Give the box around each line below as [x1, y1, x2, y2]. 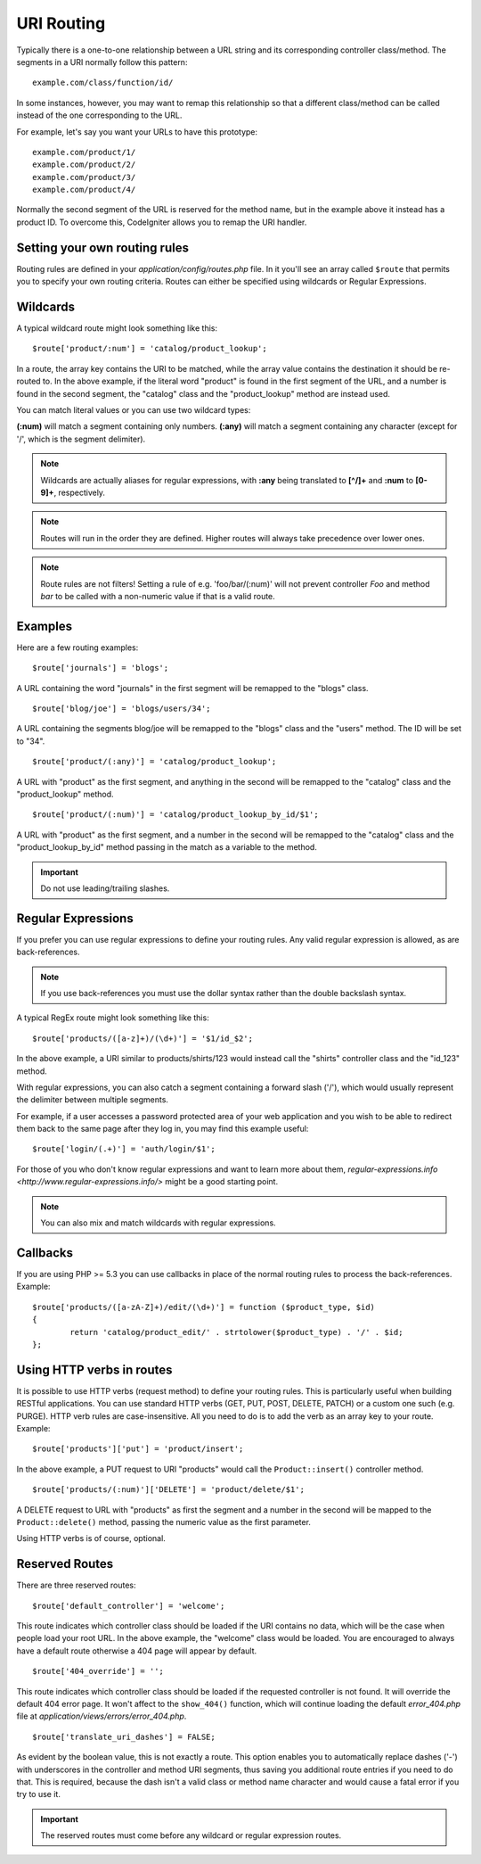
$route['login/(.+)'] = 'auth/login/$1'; [32, 1144, 216, 1154]
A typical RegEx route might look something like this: [16, 1012, 209, 1023]
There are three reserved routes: [16, 1579, 137, 1591]
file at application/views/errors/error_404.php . [16, 1711, 187, 1721]
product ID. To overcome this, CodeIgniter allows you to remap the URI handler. [16, 217, 307, 227]
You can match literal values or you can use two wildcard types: [16, 405, 251, 415]
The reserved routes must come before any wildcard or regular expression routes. [40, 1830, 342, 1841]
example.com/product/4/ [32, 185, 136, 195]
